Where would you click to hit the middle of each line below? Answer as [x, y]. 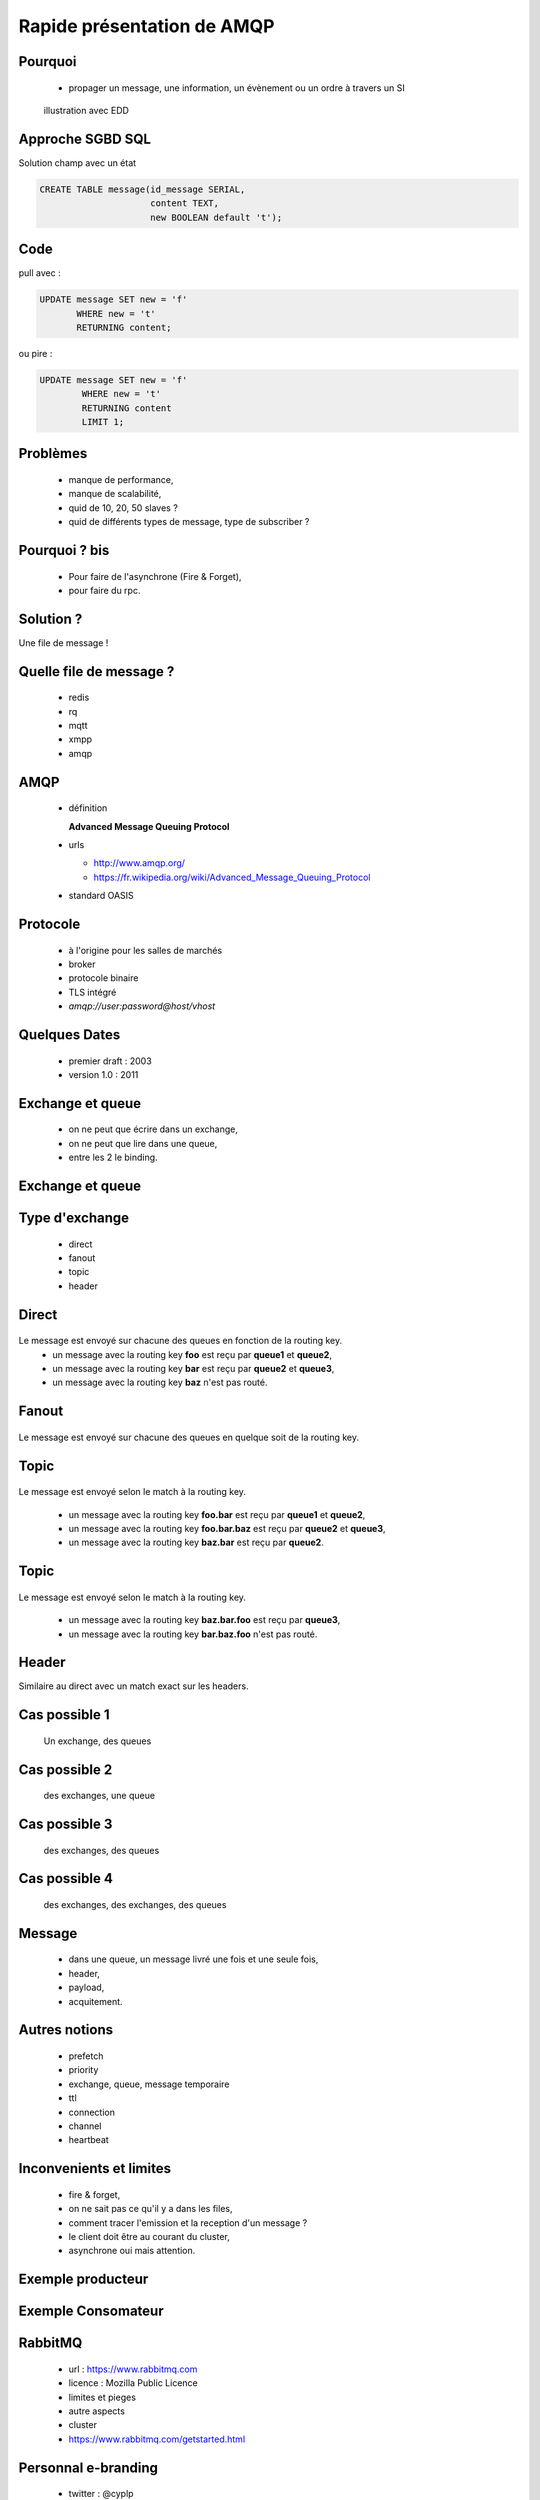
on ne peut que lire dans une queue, [143, 1143]
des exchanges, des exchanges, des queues [135, 1905]
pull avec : [39, 273]
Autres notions [66, 2030]
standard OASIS [101, 896]
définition [88, 808]
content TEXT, [185, 203]
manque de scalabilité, [115, 494]
